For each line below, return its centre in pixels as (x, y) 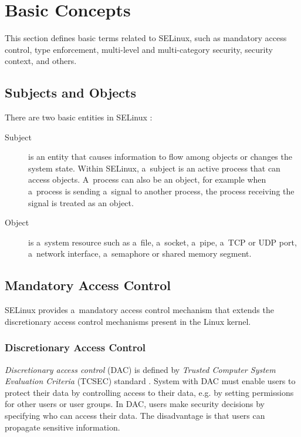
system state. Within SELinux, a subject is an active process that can (154, 168)
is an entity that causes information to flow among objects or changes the (160, 157)
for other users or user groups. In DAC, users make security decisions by (135, 404)
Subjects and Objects (71, 93)
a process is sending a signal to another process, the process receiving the (161, 191)
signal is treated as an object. (81, 202)
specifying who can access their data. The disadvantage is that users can (135, 416)
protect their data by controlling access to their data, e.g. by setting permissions (149, 392)
